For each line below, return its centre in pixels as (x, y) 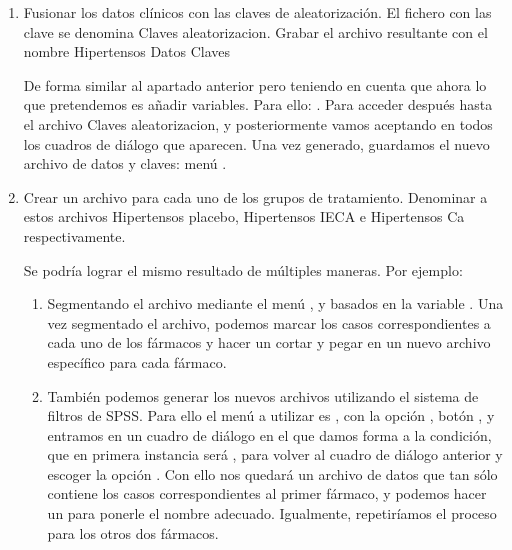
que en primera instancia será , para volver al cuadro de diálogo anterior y (275, 454)
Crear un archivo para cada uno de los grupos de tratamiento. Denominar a (255, 196)
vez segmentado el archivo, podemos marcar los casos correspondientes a (269, 322)
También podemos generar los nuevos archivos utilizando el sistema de (263, 395)
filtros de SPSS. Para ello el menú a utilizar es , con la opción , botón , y (271, 415)
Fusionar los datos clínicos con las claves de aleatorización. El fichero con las (257, 12)
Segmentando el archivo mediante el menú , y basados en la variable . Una (275, 303)
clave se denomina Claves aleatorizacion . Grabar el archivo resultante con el (255, 31)
